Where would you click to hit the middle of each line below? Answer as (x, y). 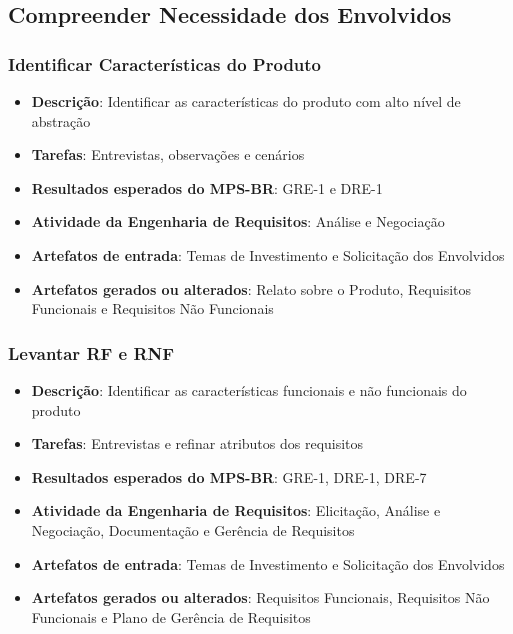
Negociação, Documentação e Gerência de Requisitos (193, 529)
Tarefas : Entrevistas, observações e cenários (168, 154)
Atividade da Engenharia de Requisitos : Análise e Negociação (238, 221)
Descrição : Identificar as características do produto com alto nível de (246, 101)
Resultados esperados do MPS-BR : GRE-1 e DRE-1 (207, 187)
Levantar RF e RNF (91, 352)
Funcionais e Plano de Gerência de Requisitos (171, 616)
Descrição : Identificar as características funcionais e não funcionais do (249, 389)
